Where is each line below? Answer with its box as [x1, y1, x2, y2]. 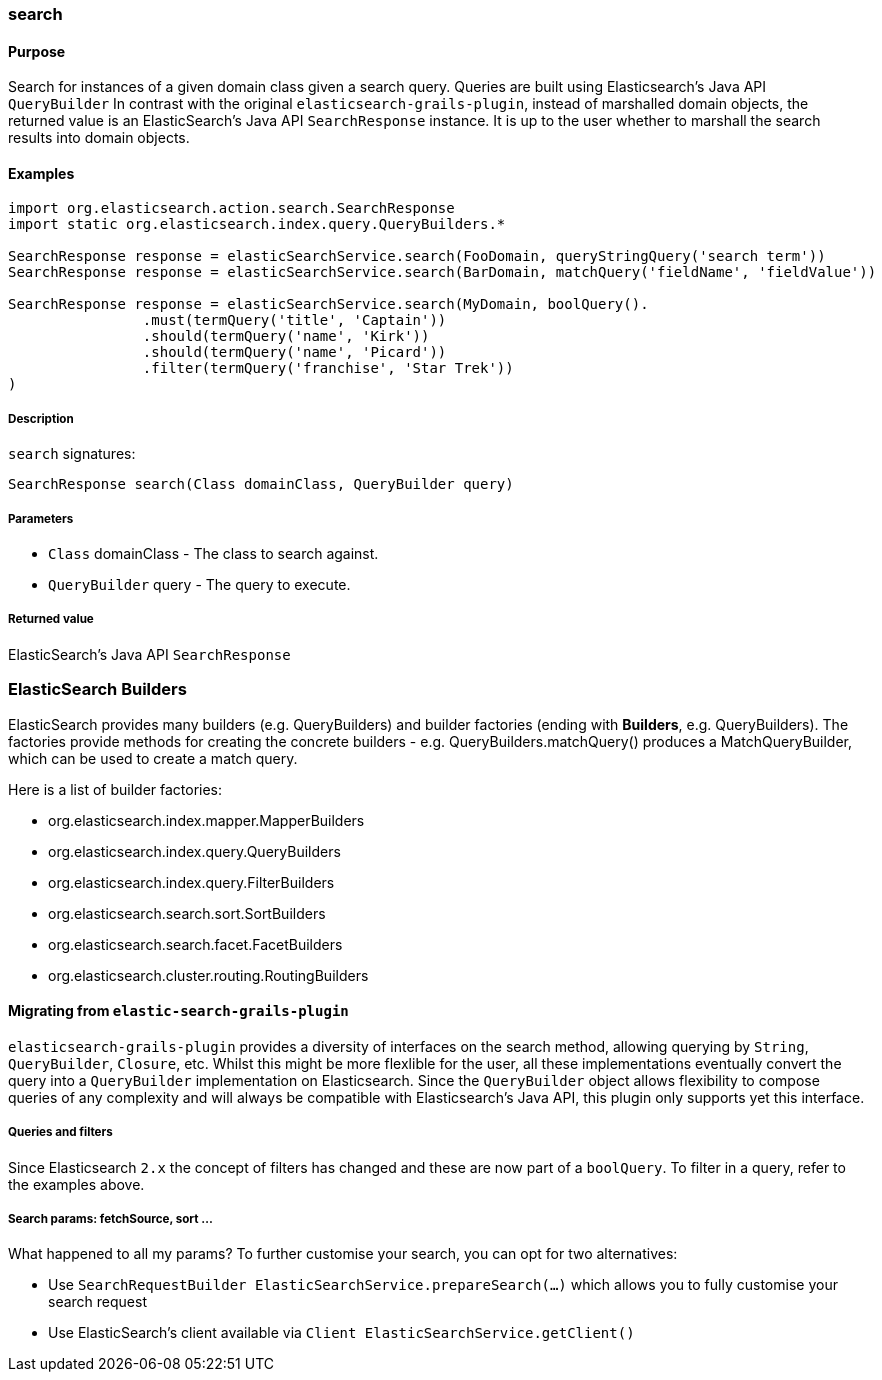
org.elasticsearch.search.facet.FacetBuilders [48, 935, 343, 953]
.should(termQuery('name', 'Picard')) [142, 344, 447, 361]
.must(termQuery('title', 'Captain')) [142, 312, 447, 329]
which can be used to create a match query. [8, 749, 298, 767]
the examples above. [8, 1175, 145, 1193]
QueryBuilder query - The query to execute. [48, 576, 351, 593]
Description [8, 411, 74, 426]
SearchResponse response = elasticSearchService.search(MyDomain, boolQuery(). [8, 296, 649, 313]
